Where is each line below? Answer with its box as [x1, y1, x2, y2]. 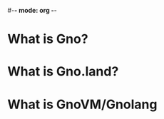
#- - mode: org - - [7, 6, 57, 14]
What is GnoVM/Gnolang [7, 96, 158, 113]
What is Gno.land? [7, 63, 119, 80]
